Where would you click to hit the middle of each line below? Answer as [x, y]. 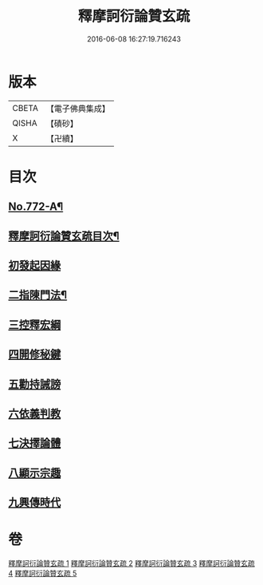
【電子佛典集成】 [78, 109]
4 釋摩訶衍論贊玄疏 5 [43, 573]
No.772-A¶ [36, 207]
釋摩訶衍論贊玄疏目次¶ [64, 236]
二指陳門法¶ [38, 295]
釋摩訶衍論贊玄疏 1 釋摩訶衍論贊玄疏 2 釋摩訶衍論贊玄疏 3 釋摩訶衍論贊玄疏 [131, 563]
